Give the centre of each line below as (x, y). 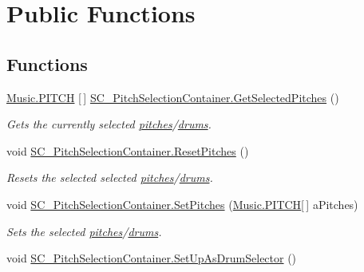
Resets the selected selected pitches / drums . (110, 177)
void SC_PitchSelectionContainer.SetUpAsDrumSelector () (152, 258)
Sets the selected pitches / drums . (84, 231)
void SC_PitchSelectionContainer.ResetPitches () (128, 150)
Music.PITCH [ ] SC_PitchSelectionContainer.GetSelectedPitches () (173, 97)
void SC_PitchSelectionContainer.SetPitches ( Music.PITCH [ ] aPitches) (182, 204)
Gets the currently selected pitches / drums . (109, 124)
